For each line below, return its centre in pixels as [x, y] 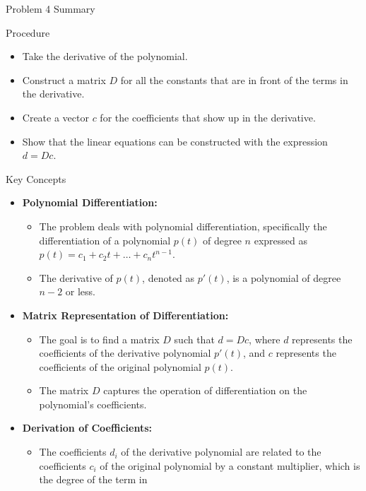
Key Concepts [36, 178]
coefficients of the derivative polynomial [125, 353]
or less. [80, 291]
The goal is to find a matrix [99, 339]
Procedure [28, 32]
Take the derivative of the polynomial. [105, 56]
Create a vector [55, 117]
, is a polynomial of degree [284, 277]
